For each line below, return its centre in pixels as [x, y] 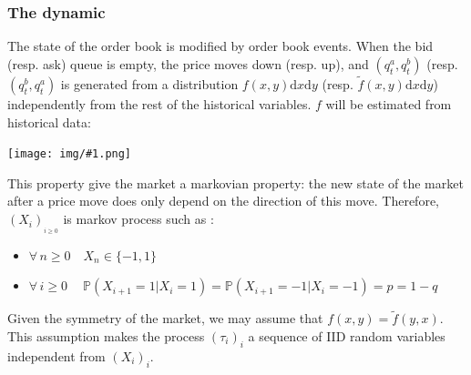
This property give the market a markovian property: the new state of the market [235, 182]
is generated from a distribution [149, 84]
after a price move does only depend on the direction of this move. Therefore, [223, 201]
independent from [56, 355]
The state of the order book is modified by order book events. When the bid [220, 46]
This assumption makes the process [106, 335]
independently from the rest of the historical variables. [159, 104]
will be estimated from [389, 104]
